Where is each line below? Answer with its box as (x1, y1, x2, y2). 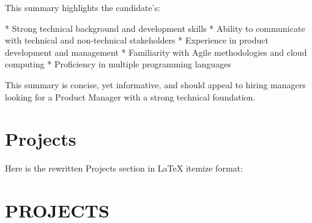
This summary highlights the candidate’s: (5, 1, 160, 13)
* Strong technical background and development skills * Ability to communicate (5, 21, 305, 34)
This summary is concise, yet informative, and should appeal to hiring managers (5, 78, 306, 91)
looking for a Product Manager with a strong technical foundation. (5, 90, 256, 103)
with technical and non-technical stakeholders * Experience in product (5, 34, 269, 47)
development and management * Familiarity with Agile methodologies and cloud (5, 45, 307, 58)
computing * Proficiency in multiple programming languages (5, 58, 231, 70)
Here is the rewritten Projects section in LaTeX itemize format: (5, 162, 243, 175)
